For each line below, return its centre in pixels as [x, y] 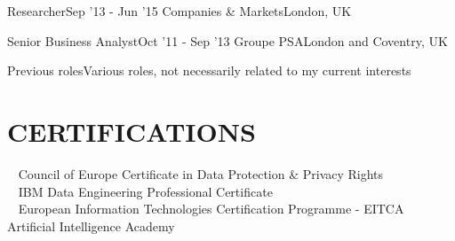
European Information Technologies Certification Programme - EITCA [211, 209]
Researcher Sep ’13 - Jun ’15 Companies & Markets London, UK [180, 11]
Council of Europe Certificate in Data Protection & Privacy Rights [201, 173]
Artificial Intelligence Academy [91, 225]
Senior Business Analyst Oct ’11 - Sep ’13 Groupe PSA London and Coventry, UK [227, 40]
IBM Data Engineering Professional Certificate [145, 191]
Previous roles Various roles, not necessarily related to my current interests [209, 70]
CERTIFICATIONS [132, 131]
